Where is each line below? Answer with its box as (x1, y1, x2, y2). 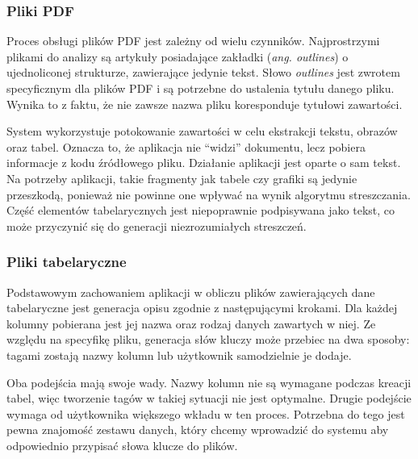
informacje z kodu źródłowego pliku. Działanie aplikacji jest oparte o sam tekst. (6, 154, 401, 171)
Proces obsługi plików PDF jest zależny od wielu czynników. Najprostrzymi (6, 32, 380, 49)
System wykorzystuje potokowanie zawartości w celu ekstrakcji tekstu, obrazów (6, 123, 398, 140)
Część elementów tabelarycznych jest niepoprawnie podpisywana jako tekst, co (6, 202, 395, 219)
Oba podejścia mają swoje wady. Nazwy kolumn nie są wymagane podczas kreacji (6, 373, 412, 390)
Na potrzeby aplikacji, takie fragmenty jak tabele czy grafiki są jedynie (6, 169, 357, 186)
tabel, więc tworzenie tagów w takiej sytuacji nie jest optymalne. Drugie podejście (6, 390, 412, 407)
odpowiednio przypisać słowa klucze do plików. (6, 436, 238, 453)
